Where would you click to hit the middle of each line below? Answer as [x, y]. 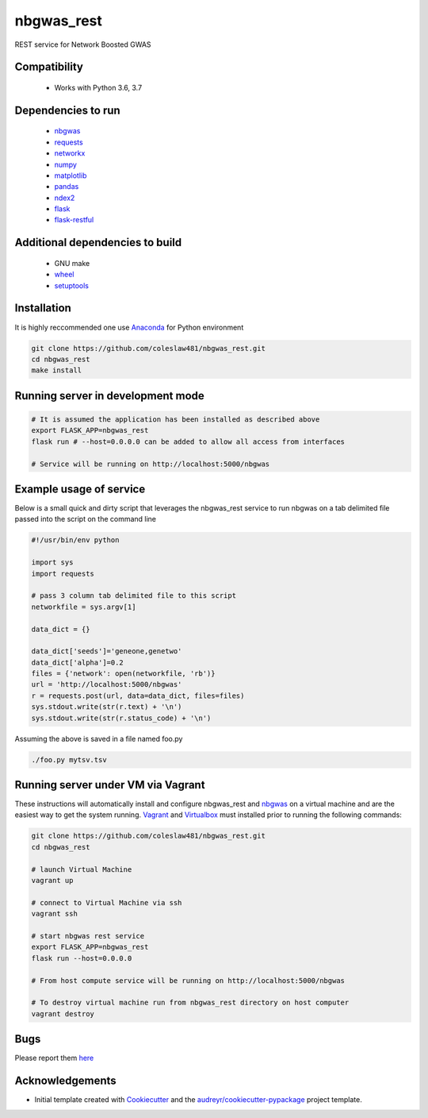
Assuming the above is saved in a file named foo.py [99, 738]
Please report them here [54, 1058]
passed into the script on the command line [86, 519]
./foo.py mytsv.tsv [69, 759]
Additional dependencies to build [98, 243]
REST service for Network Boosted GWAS [83, 44]
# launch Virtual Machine [82, 869]
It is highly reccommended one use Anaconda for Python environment [129, 327]
